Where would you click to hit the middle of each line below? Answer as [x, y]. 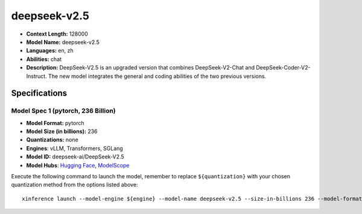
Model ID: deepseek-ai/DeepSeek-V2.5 [75, 157]
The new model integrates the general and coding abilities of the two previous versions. [157, 76]
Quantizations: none [52, 140]
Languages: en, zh [50, 51]
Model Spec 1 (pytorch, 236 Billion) [63, 111]
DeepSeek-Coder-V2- [283, 68]
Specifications [39, 93]
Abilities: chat [44, 59]
